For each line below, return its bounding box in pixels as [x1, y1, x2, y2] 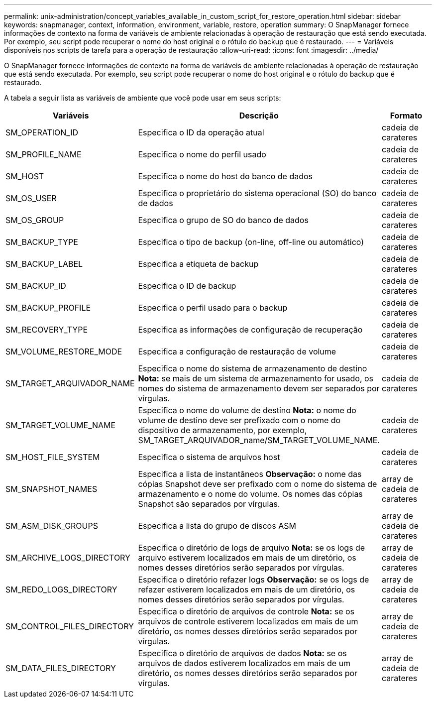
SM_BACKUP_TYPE [5, 237, 78, 247]
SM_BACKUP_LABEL [5, 259, 83, 269]
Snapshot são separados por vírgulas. [138, 499, 280, 509]
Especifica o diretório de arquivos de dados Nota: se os [138, 648, 347, 658]
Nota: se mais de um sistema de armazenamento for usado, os [138, 373, 374, 383]
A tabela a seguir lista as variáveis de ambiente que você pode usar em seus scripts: [4, 94, 281, 102]
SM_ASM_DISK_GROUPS [5, 521, 98, 531]
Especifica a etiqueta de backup [138, 259, 259, 269]
